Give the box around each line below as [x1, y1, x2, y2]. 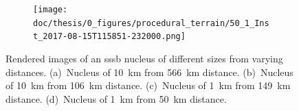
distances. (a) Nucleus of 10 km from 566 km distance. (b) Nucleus [5, 64, 294, 79]
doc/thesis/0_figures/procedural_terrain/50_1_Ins [33, 18, 269, 28]
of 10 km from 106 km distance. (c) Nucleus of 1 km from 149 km [5, 78, 291, 92]
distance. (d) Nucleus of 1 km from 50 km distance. [5, 91, 227, 106]
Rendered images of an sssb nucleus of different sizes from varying [5, 51, 283, 65]
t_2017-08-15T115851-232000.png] [33, 32, 186, 42]
